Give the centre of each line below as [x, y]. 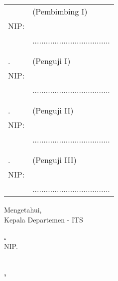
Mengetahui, [23, 209]
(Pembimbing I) [60, 11]
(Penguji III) [55, 160]
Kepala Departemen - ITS [44, 219]
